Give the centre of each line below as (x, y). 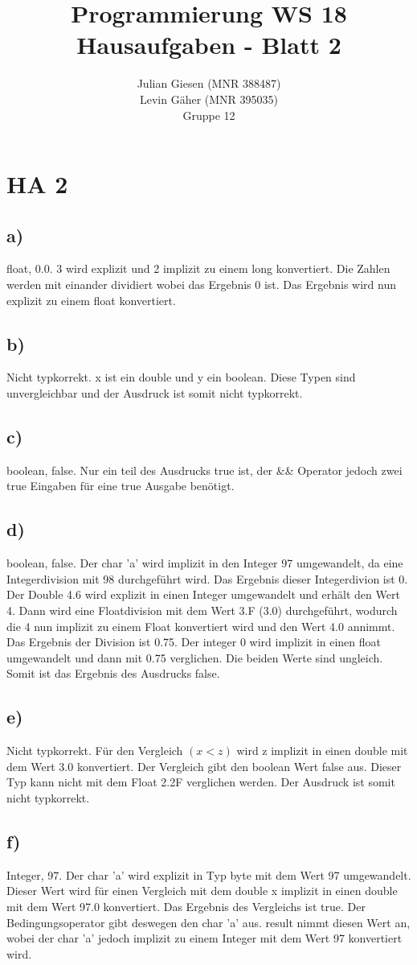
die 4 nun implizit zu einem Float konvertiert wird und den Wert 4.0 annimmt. (201, 626)
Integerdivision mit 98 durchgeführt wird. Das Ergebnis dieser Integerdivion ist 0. (207, 578)
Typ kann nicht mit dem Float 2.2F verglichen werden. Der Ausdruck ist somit (201, 782)
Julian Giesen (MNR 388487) (209, 83)
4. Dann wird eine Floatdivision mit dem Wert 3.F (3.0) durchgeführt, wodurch (202, 610)
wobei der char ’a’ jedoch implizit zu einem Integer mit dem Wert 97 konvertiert (204, 938)
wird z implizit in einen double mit (322, 751)
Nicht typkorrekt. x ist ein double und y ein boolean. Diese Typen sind (181, 377)
